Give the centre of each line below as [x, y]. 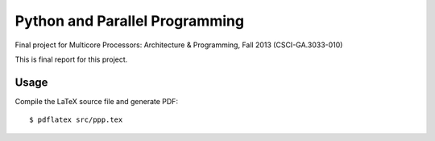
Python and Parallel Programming [130, 21]
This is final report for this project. [71, 59]
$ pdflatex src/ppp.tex [76, 120]
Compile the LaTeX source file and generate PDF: [97, 101]
